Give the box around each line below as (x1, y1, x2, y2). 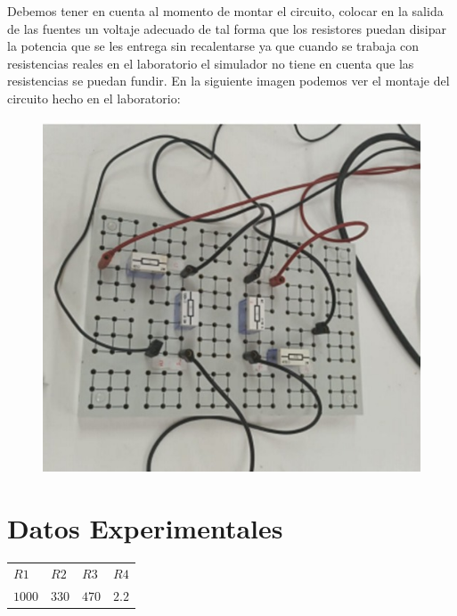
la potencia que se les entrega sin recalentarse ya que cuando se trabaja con (7, 37, 420, 55)
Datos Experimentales (7, 510, 283, 546)
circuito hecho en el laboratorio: (7, 88, 181, 107)
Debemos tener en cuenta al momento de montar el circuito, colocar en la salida (7, 2, 444, 20)
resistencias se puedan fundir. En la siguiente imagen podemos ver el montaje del (7, 71, 450, 90)
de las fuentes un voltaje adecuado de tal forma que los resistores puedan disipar (7, 19, 447, 37)
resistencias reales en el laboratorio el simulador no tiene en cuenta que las (7, 53, 414, 72)
